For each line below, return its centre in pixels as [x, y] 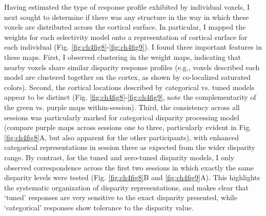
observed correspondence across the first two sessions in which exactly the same [129, 167]
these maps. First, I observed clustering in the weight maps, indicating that [122, 57]
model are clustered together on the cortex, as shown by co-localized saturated [128, 77]
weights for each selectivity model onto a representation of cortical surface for [126, 37]
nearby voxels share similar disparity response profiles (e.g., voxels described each [132, 67]
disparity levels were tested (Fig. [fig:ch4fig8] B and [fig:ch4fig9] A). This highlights [132, 177]
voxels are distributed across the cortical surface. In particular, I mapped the [125, 27]
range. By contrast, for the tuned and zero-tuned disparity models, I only [119, 157]
